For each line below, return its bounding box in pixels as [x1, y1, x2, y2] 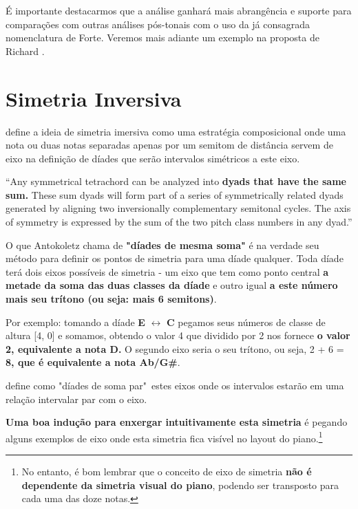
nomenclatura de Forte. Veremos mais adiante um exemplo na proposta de [6, 30, 319, 45]
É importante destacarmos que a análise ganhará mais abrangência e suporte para [6, 3, 352, 17]
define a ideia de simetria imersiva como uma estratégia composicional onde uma [6, 124, 346, 138]
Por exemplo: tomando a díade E [6, 314, 145, 329]
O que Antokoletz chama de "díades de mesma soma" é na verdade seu [6, 237, 319, 252]
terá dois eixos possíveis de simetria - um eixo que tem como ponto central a [6, 264, 329, 279]
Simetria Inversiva [6, 84, 182, 112]
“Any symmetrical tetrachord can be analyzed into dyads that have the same [6, 174, 346, 188]
